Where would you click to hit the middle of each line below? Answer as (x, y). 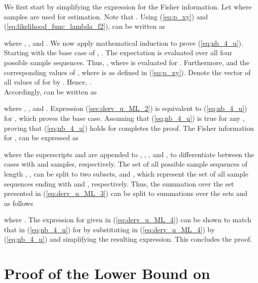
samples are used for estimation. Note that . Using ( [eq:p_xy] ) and (106, 16)
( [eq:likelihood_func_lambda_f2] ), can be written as (85, 26)
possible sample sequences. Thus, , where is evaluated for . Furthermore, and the (127, 62)
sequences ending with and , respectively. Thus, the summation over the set (119, 183)
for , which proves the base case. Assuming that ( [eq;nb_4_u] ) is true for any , (124, 118)
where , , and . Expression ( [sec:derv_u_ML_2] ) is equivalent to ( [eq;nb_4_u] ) (126, 108)
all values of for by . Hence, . (48, 82)
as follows (19, 203)
